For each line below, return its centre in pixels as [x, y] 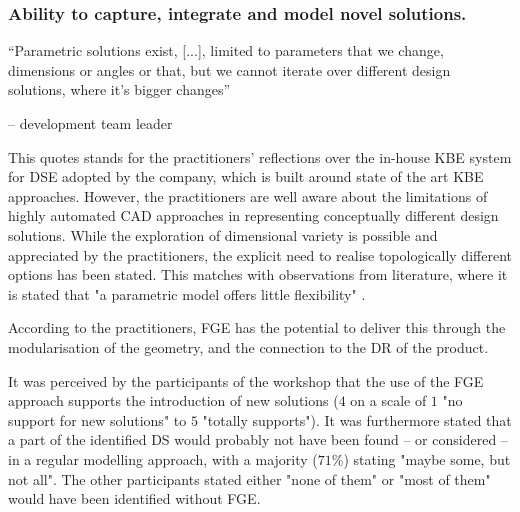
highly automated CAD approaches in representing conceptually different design [253, 215]
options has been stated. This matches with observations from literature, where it [258, 274]
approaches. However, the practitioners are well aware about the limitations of [248, 195]
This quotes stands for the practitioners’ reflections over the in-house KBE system [260, 156]
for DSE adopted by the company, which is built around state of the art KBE [246, 176]
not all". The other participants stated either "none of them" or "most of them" [249, 478]
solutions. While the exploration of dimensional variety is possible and [223, 234]
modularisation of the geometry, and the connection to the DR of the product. [248, 346]
